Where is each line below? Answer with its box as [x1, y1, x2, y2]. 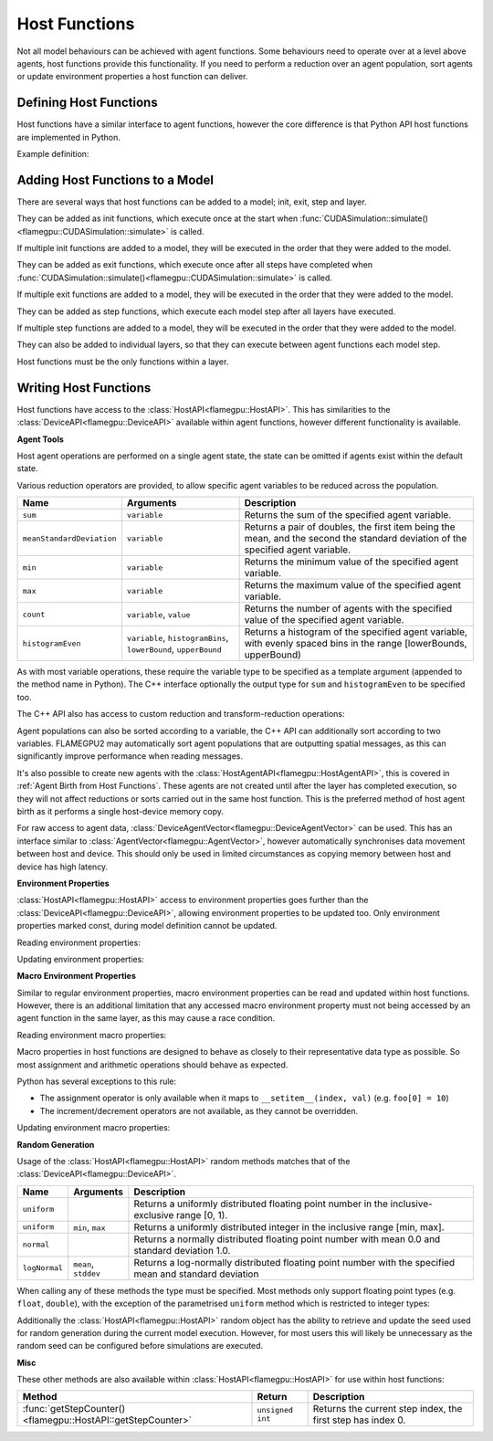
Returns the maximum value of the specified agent [244, 579, 461, 592]
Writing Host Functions [16, 380, 152, 395]
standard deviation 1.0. [133, 1244, 231, 1257]
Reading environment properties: [16, 937, 141, 948]
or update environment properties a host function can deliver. [16, 71, 248, 82]
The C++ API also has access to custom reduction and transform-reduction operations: [16, 709, 345, 720]
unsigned [257, 1405, 294, 1415]
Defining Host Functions [16, 95, 159, 110]
